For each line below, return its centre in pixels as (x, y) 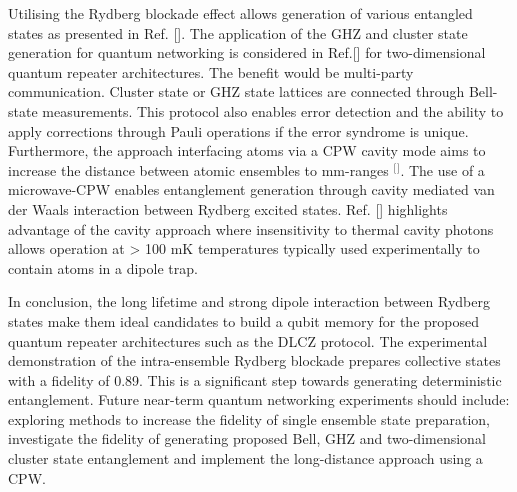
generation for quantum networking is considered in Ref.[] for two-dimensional (247, 52)
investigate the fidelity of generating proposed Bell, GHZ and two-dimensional (247, 438)
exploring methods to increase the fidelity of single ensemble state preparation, (249, 418)
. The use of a (442, 169)
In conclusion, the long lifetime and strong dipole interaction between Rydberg (249, 301)
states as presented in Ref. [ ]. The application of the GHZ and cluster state (238, 32)
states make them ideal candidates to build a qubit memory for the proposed (243, 320)
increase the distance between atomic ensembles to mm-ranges (198, 169)
